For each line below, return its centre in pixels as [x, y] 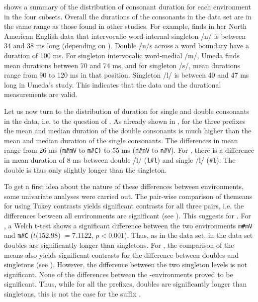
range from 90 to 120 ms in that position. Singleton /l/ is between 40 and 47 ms [127, 75]
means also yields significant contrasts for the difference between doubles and [121, 254]
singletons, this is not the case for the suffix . [73, 293]
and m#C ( [19, 235]
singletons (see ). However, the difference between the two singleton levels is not [126, 264]
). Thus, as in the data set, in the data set [189, 235]
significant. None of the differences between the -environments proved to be [119, 274]
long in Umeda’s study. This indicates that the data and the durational [113, 84]
